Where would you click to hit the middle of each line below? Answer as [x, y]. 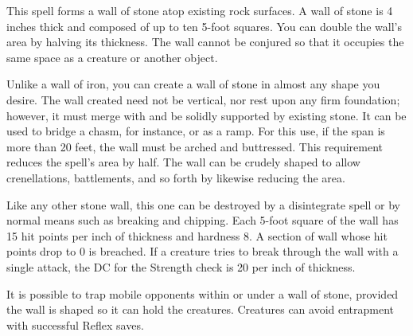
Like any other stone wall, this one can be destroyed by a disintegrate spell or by [203, 204]
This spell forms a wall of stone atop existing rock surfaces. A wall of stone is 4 [200, 10]
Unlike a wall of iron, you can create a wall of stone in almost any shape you [193, 84]
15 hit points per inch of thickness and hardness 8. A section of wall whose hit [197, 235]
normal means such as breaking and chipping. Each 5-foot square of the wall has [203, 220]
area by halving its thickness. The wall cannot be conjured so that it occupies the [205, 42]
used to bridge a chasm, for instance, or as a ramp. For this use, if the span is [196, 131]
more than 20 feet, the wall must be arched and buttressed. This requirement [195, 146]
